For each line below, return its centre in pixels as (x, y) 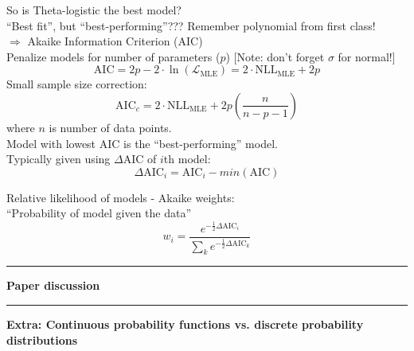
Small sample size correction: (77, 84)
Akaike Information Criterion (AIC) (115, 41)
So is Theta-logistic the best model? (94, 10)
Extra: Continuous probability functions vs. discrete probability (185, 324)
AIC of (140, 159)
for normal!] (367, 56)
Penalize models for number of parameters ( (113, 56)
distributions (42, 339)
